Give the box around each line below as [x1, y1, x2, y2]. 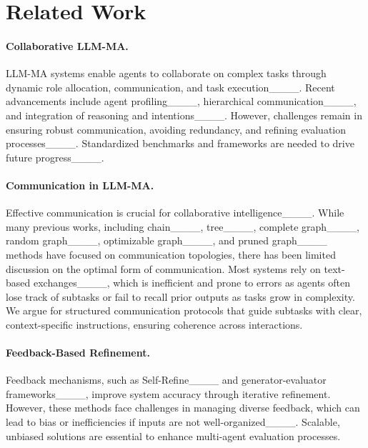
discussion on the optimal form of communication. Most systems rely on [6, 261, 321, 276]
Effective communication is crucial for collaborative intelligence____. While [6, 205, 344, 220]
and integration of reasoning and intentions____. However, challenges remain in [6, 107, 362, 122]
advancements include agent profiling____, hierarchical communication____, [6, 94, 357, 109]
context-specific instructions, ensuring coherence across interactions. [6, 317, 303, 332]
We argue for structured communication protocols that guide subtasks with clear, [6, 303, 362, 318]
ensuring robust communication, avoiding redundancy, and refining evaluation [6, 121, 347, 136]
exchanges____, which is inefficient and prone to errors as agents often [33, 275, 351, 290]
